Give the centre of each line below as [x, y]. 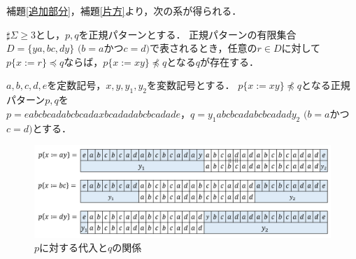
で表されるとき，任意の [203, 48]
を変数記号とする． [191, 85]
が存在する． [229, 61]
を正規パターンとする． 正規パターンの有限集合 [187, 34]
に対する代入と [74, 247]
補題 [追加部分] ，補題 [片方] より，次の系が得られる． [124, 10]
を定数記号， [77, 85]
